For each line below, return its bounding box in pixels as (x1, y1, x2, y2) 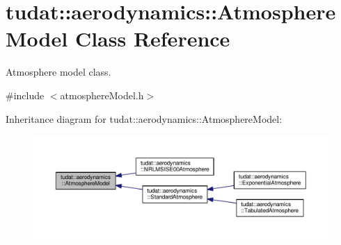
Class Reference (74, 24, 230, 53)
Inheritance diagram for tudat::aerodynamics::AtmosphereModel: (6, 111, 283, 126)
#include (6, 87, 45, 102)
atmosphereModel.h (60, 87, 144, 102)
